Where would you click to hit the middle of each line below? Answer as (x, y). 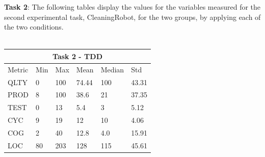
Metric (18, 69)
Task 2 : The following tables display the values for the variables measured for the (132, 7)
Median (112, 69)
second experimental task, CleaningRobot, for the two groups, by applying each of (132, 17)
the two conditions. (34, 27)
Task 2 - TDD (77, 56)
